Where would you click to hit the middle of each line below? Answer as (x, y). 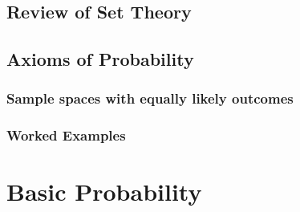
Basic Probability (104, 192)
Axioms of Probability (100, 59)
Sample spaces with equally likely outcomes (150, 98)
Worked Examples (66, 135)
